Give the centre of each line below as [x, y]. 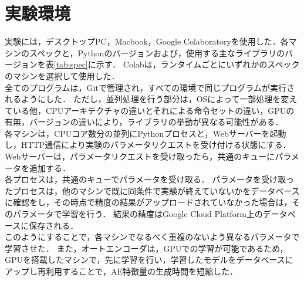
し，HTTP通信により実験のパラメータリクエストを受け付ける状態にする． [148, 145]
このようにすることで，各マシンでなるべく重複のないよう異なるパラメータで [152, 237]
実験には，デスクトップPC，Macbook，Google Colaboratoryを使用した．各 [147, 41]
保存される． [54, 225]
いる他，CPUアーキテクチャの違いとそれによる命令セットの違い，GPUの [153, 110]
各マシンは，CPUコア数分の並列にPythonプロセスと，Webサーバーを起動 [146, 133]
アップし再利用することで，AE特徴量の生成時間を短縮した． [121, 271]
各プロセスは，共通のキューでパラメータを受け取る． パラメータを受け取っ [149, 179]
